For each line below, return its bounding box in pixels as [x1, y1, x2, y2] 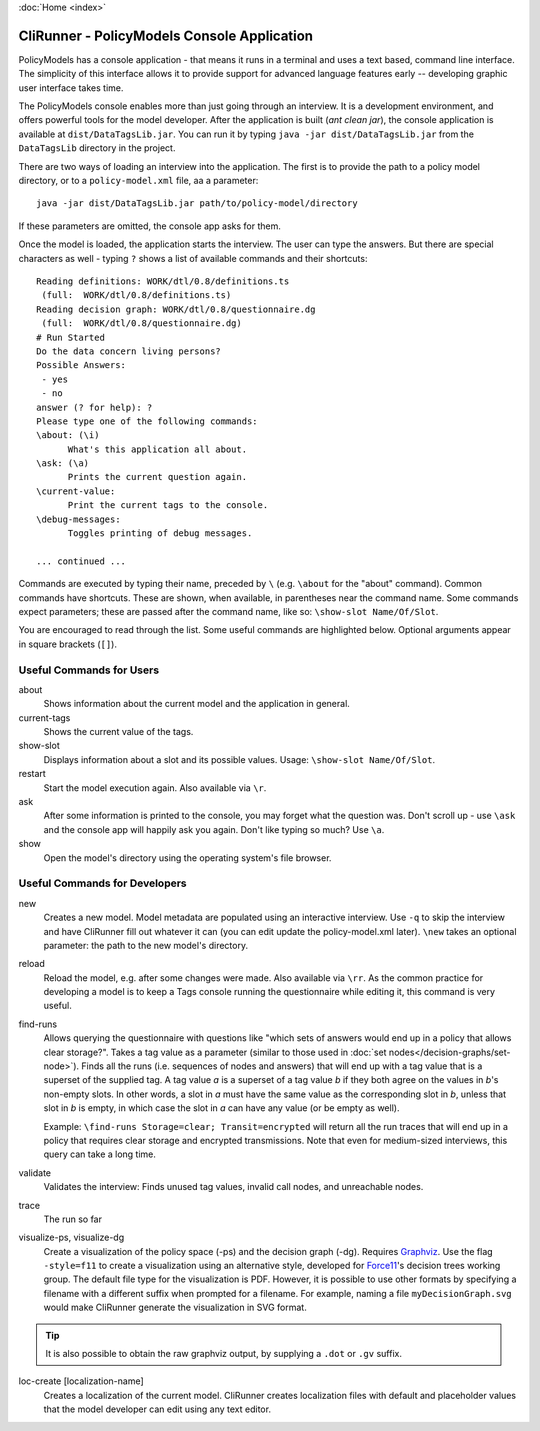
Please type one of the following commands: [36, 415, 259, 427]
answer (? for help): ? [36, 401, 153, 413]
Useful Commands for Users [18, 663, 160, 677]
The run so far [43, 1213, 102, 1225]
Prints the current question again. [67, 471, 248, 483]
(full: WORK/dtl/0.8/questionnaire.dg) [41, 318, 242, 329]
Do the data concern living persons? [36, 345, 222, 357]
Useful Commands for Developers [18, 876, 187, 890]
